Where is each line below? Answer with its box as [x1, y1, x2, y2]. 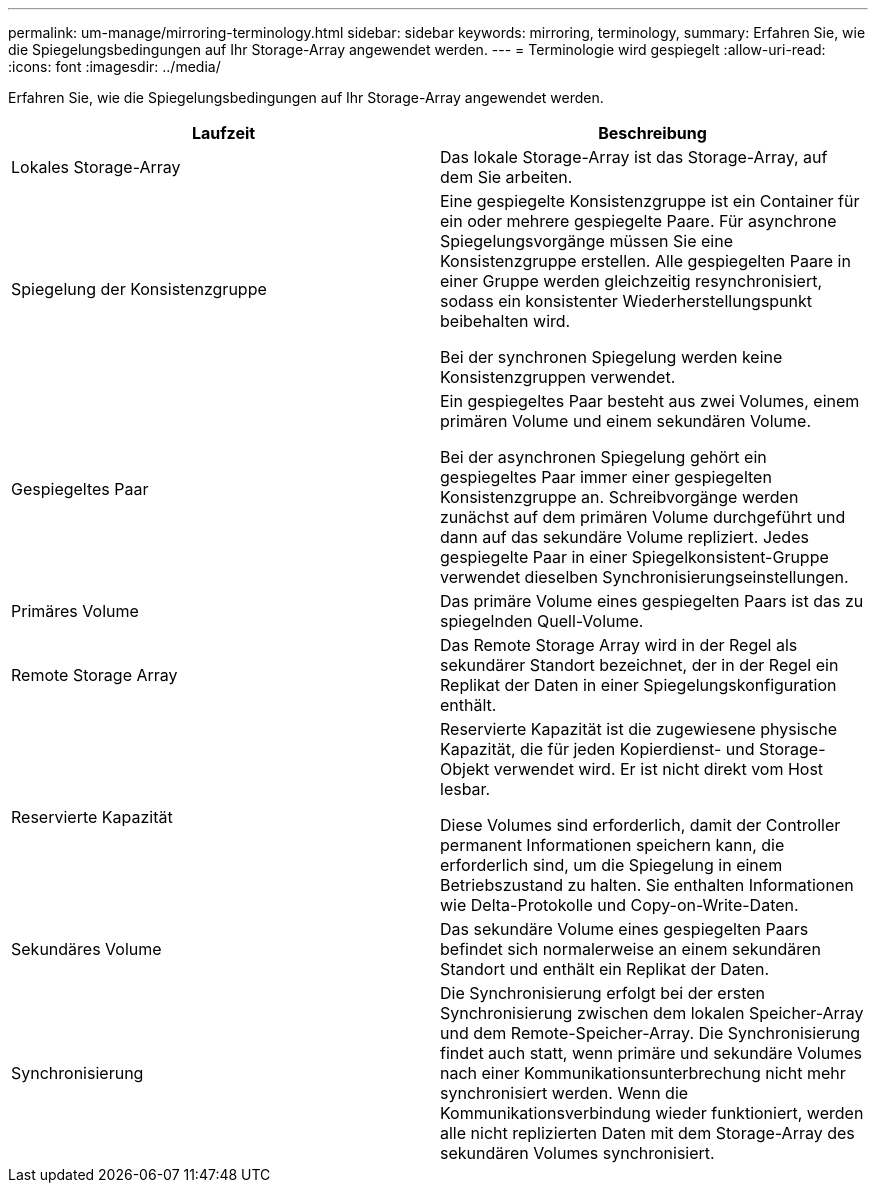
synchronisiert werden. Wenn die [440, 1083, 689, 1103]
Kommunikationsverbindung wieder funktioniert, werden [440, 1103, 864, 1123]
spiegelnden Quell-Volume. [440, 611, 644, 631]
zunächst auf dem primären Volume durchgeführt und [440, 507, 846, 527]
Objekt [440, 759, 490, 779]
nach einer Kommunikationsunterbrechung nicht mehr [440, 1063, 846, 1083]
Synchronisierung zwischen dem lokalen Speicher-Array [440, 1003, 864, 1023]
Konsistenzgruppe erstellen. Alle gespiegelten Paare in [440, 251, 851, 271]
